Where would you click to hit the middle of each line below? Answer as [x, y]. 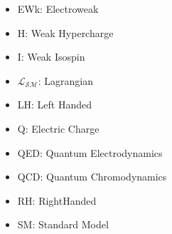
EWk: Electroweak [58, 9]
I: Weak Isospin [51, 57]
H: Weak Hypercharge [65, 32]
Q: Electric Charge [58, 128]
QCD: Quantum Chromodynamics [92, 177]
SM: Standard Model [63, 224]
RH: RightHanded [57, 200]
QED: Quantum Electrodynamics [90, 152]
